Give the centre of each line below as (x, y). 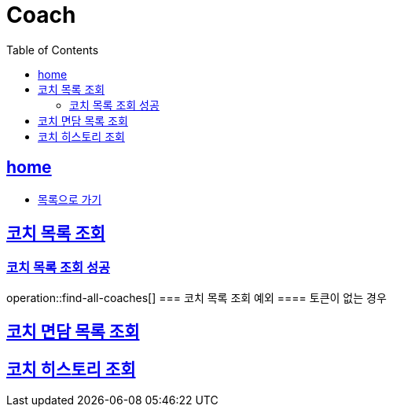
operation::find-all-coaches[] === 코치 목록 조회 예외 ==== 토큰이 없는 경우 (196, 297)
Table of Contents (53, 50)
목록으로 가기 (70, 199)
